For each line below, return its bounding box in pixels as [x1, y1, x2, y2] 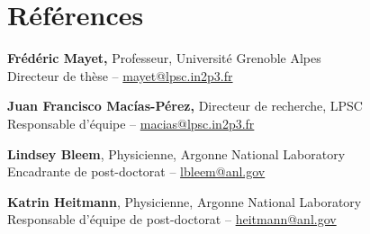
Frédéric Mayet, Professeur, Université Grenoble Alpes [7, 49, 321, 67]
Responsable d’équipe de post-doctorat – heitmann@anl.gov [7, 210, 337, 229]
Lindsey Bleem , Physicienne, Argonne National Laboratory [7, 144, 346, 163]
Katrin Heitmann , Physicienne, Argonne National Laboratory [7, 192, 362, 211]
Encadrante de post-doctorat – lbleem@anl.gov [7, 162, 266, 181]
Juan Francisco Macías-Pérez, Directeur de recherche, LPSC [7, 96, 363, 115]
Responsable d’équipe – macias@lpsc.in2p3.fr [7, 113, 255, 132]
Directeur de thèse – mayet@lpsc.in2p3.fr [7, 66, 233, 85]
